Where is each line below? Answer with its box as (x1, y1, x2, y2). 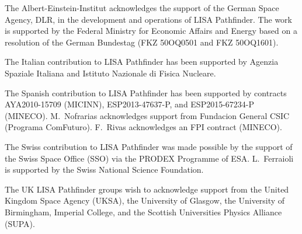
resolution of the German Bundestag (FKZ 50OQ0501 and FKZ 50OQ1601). (5, 36, 279, 48)
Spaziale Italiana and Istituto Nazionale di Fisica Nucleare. (5, 67, 216, 79)
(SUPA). (5, 217, 35, 229)
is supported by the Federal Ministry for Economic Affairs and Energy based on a (5, 25, 297, 37)
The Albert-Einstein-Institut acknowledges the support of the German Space (5, 2, 279, 13)
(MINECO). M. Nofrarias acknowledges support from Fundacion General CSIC (5, 109, 290, 121)
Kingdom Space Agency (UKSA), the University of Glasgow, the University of (5, 194, 285, 207)
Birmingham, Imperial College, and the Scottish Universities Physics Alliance (5, 205, 282, 218)
